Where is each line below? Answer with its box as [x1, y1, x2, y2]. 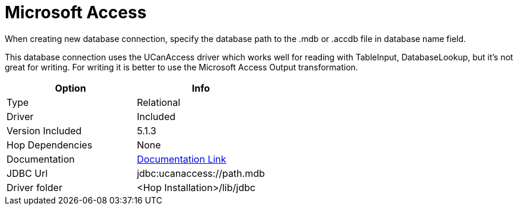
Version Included [7, 124, 82, 137]
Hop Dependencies [7, 138, 92, 151]
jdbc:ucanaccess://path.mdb [136, 167, 265, 179]
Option [55, 82, 87, 94]
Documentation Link [136, 153, 226, 165]
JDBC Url [7, 167, 48, 179]
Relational [136, 96, 181, 108]
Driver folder [7, 181, 63, 193]
